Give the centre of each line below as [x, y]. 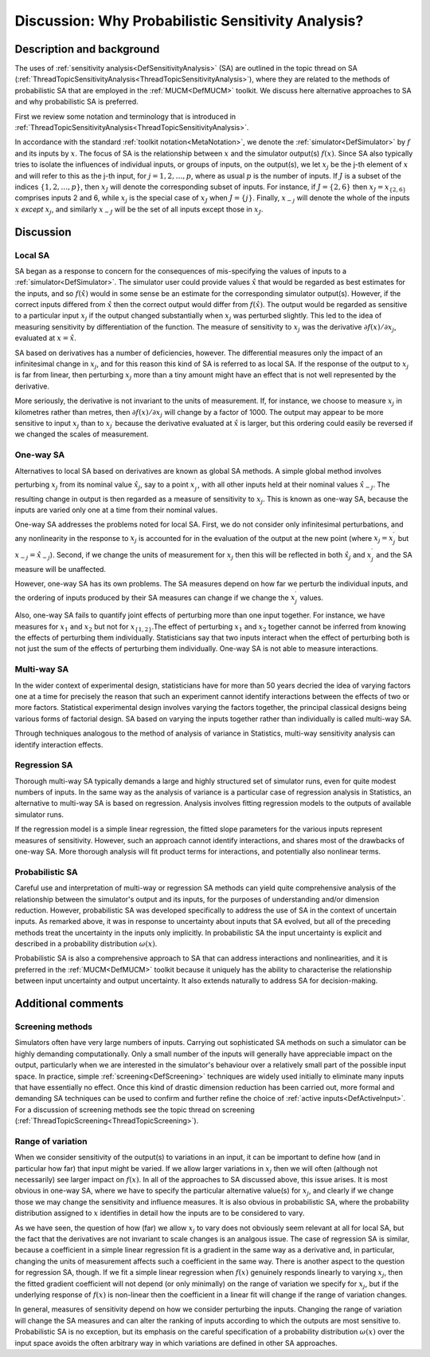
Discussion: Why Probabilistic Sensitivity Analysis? [189, 21]
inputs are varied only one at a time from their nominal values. [116, 510]
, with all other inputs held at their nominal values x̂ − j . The [293, 485]
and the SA [394, 555]
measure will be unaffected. [61, 569]
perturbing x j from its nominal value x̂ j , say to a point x [105, 485]
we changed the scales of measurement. [82, 434]
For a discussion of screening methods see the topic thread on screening [135, 1110]
